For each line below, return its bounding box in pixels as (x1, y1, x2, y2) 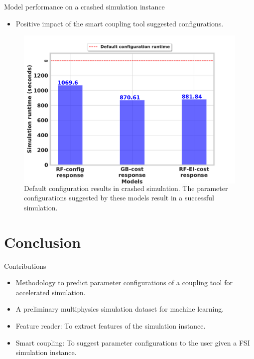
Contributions (4, 260, 46, 271)
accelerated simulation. (15, 287, 86, 297)
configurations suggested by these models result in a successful (24, 192, 214, 203)
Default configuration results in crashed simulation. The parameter (24, 182, 228, 193)
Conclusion (4, 231, 81, 252)
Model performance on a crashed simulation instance (4, 1, 165, 11)
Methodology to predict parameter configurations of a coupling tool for (15, 277, 233, 288)
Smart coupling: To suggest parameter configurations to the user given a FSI (15, 337, 250, 348)
